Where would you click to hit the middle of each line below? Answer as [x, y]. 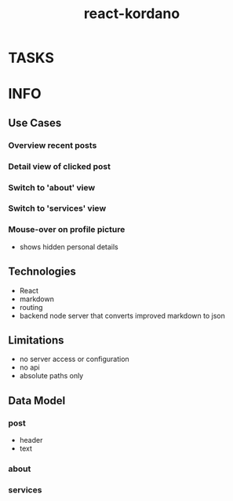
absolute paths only [51, 376]
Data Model [37, 401]
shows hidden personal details [69, 247]
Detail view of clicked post [60, 166]
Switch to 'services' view [57, 208]
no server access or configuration [74, 359]
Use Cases [35, 123]
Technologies [42, 272]
